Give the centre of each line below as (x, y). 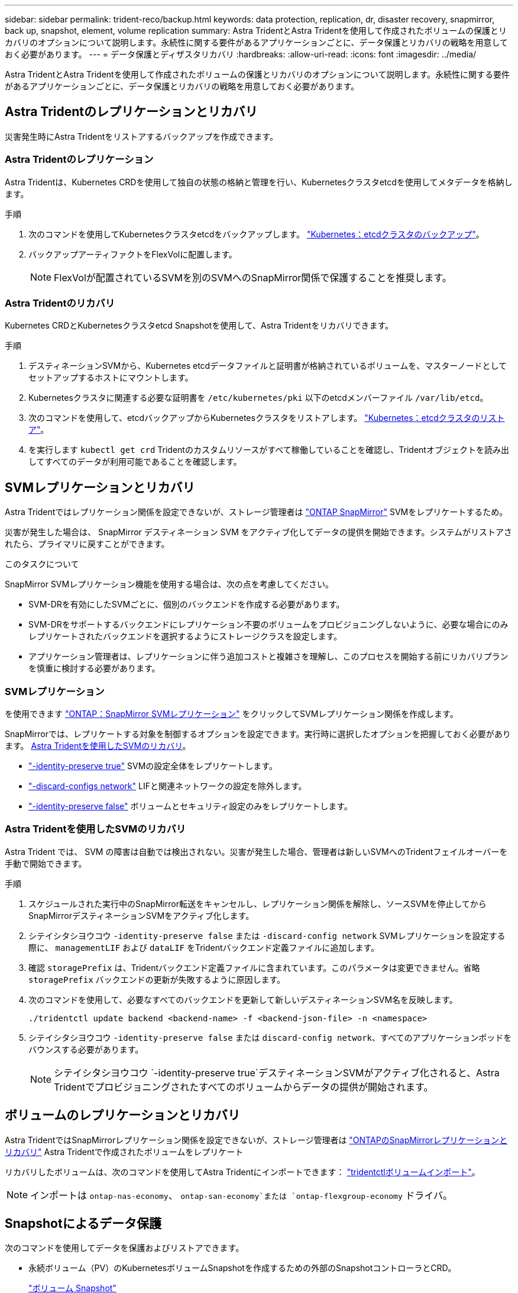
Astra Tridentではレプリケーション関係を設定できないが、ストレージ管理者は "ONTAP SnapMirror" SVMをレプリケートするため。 (256, 512)
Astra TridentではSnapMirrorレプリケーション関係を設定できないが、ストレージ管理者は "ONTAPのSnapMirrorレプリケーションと (256, 1140)
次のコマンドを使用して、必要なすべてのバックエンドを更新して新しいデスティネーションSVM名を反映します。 (243, 999)
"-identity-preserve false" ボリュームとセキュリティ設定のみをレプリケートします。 (190, 806)
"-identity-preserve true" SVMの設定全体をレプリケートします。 (153, 765)
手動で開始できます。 (46, 863)
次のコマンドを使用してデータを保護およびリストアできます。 (124, 1248)
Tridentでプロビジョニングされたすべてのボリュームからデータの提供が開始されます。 (244, 1087)
